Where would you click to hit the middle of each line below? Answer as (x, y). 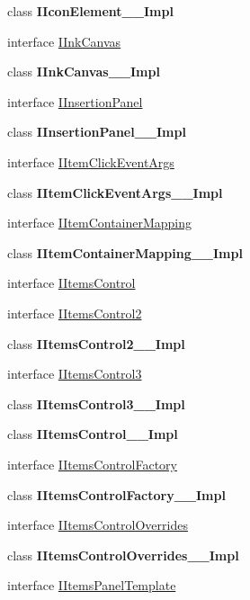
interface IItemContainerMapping (100, 223)
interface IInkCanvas (64, 41)
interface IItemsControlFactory (92, 464)
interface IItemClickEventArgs (91, 161)
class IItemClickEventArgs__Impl (115, 192)
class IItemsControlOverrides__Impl (123, 555)
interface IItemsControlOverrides (98, 525)
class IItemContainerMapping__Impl (125, 252)
